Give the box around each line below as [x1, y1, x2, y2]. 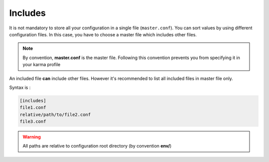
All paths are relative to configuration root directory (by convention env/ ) [22, 143, 172, 149]
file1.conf [19, 105, 46, 110]
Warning [22, 134, 41, 140]
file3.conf [19, 119, 46, 124]
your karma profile [22, 62, 61, 68]
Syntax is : [9, 84, 31, 90]
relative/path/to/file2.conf [19, 112, 91, 117]
